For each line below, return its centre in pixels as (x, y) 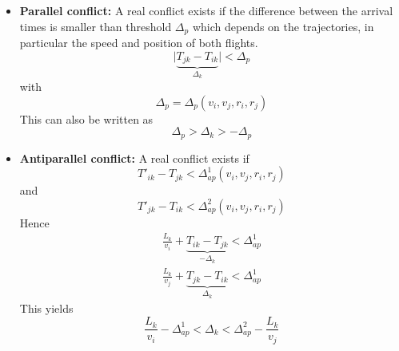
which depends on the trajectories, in (283, 26)
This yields (46, 308)
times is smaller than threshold (96, 26)
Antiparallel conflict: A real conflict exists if (134, 158)
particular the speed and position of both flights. (139, 43)
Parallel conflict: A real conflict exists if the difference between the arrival (206, 10)
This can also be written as (86, 118)
